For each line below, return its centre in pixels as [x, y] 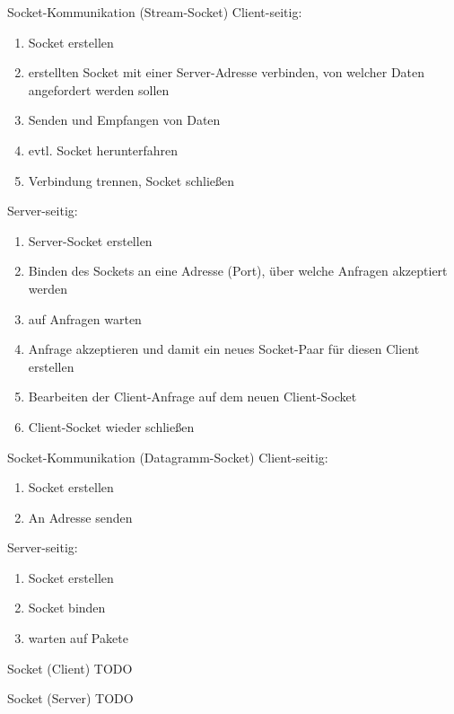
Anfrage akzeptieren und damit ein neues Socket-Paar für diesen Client [224, 349]
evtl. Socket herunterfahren [103, 150]
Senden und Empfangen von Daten [124, 120]
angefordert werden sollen [99, 89]
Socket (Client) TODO [70, 668]
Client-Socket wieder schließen [111, 426]
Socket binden [67, 608]
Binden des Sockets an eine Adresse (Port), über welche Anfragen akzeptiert [238, 271]
